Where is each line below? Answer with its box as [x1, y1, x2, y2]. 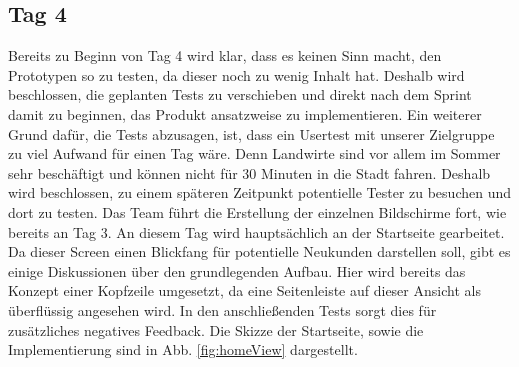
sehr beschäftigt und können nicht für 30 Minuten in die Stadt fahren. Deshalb [8, 162, 491, 183]
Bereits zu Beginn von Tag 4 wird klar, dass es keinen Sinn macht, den [8, 45, 442, 66]
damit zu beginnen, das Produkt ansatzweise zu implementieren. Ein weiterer [8, 103, 482, 124]
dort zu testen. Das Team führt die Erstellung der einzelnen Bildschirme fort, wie [8, 201, 507, 222]
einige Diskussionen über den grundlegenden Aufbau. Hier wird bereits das [8, 260, 466, 281]
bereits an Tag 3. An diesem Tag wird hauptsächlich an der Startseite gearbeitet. [8, 221, 505, 242]
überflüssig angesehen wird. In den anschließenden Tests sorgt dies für [8, 299, 437, 320]
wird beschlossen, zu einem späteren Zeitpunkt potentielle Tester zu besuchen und [8, 182, 512, 203]
